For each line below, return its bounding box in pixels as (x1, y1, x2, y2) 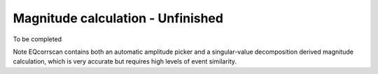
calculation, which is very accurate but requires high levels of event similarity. (13, 57, 237, 66)
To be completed (13, 35, 62, 43)
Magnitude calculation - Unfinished (13, 10, 224, 26)
